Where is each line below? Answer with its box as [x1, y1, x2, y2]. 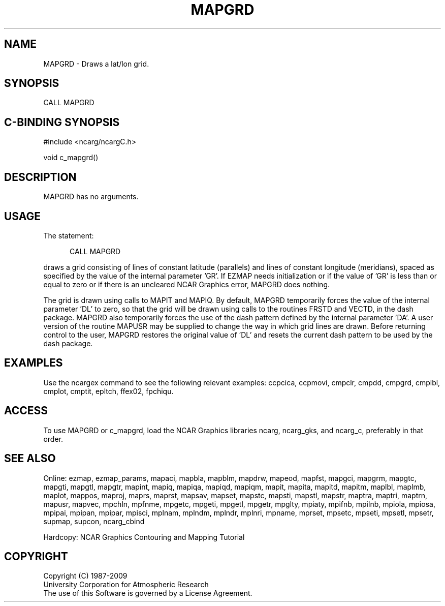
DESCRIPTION [4, 170, 77, 184]
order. [43, 434, 63, 443]
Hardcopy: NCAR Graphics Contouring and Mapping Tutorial [43, 532, 245, 541]
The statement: [43, 231, 94, 240]
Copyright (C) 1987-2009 [43, 571, 128, 581]
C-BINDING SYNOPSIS [4, 115, 120, 129]
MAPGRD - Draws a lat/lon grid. [43, 59, 149, 68]
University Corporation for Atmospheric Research [43, 580, 209, 589]
